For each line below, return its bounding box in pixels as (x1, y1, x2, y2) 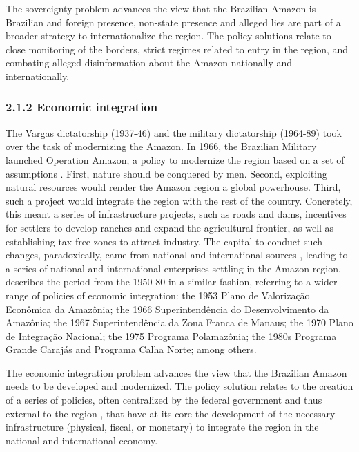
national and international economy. (6, 433, 158, 447)
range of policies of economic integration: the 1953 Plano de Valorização (6, 288, 310, 302)
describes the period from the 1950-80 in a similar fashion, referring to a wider (6, 274, 338, 289)
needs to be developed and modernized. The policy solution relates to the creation (6, 379, 353, 393)
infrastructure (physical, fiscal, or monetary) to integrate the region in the (6, 420, 319, 434)
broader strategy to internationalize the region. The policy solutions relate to (6, 28, 331, 43)
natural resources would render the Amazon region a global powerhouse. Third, (6, 180, 341, 194)
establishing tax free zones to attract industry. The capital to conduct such (6, 234, 323, 248)
